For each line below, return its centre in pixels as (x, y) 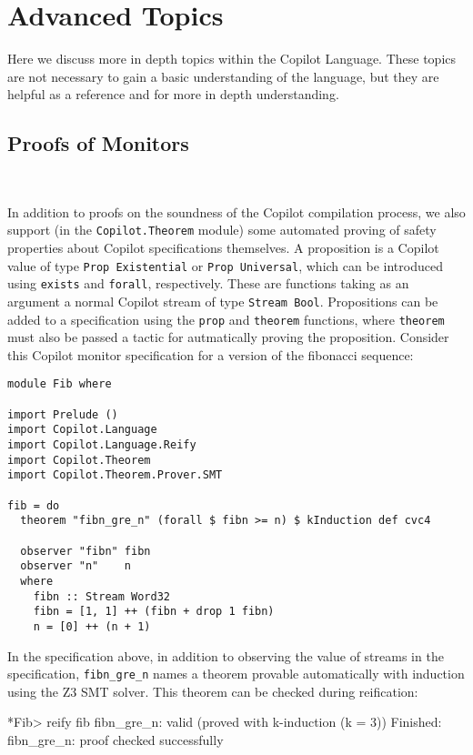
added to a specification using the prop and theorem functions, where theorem (226, 319)
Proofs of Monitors (98, 143)
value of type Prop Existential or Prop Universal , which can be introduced (225, 265)
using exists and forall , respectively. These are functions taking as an (208, 283)
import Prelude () (63, 414)
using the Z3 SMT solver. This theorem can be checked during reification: (213, 691)
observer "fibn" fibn (86, 551)
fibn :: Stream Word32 (101, 596)
